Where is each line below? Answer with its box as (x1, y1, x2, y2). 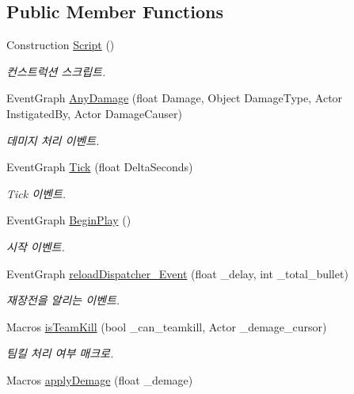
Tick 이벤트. (6, 185, 67, 201)
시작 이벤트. (6, 238, 65, 254)
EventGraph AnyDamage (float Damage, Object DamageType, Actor (6, 90, 343, 106)
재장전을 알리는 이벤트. (6, 292, 120, 308)
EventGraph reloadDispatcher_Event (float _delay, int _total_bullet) (6, 265, 348, 281)
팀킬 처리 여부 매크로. (6, 345, 114, 361)
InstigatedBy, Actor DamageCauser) (6, 105, 182, 121)
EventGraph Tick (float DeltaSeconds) (6, 159, 193, 175)
